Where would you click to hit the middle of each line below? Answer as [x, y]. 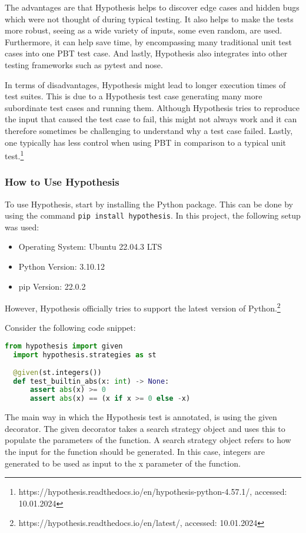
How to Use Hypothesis [62, 182]
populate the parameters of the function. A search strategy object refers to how [148, 440]
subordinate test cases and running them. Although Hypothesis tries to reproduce [152, 107]
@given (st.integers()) [57, 372]
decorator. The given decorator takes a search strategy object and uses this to [145, 428]
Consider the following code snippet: [70, 328]
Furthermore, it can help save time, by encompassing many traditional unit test [148, 41]
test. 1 [14, 155]
